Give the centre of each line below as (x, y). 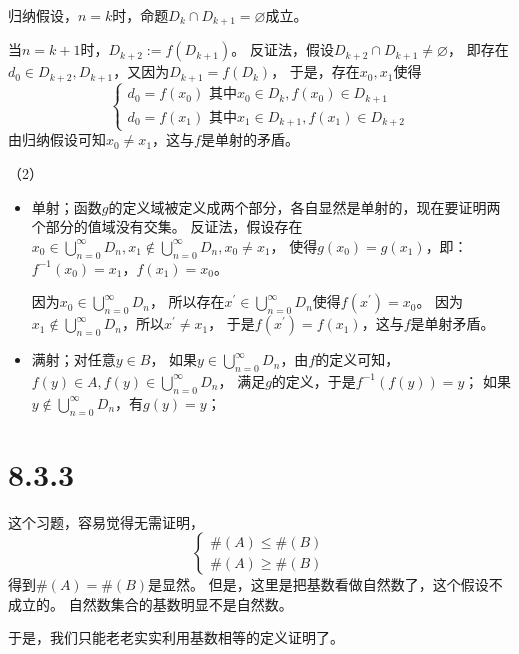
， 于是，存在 (315, 71)
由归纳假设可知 (57, 139)
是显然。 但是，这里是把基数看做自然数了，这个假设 (318, 584)
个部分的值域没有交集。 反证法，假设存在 (167, 226)
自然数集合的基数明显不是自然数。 (180, 603)
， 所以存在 (187, 301)
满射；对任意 (73, 359)
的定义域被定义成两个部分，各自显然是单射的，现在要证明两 (304, 206)
